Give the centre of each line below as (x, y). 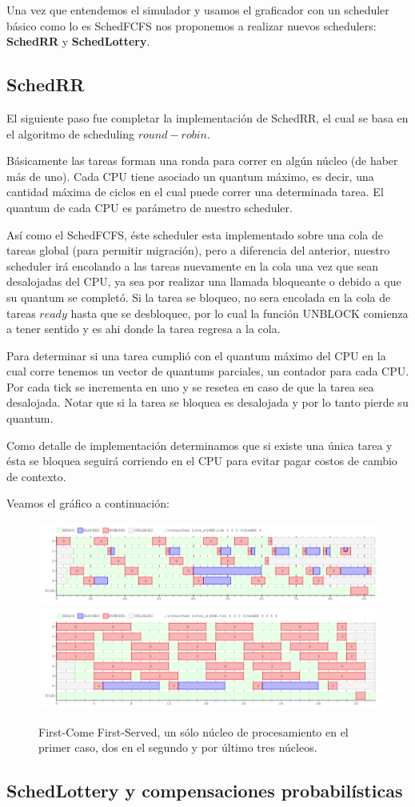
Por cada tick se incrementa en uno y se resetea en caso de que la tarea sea (190, 386)
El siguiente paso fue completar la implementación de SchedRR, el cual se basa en (207, 117)
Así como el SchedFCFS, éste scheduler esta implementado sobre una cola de (195, 234)
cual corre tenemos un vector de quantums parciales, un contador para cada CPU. (208, 371)
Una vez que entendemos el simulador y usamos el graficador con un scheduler (198, 10)
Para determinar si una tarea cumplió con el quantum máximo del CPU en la (196, 355)
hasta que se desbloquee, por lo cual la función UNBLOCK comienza (239, 313)
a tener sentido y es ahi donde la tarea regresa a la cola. (144, 329)
